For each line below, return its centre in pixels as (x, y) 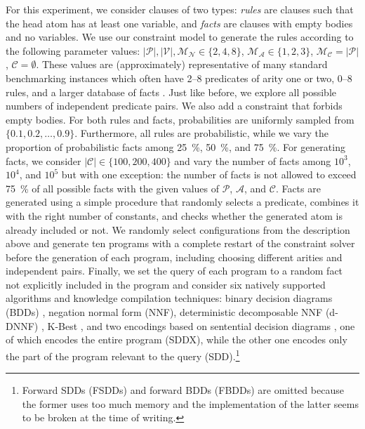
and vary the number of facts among (253, 160)
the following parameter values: (73, 50)
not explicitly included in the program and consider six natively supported (166, 284)
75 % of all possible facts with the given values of (113, 188)
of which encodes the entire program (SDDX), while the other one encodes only (177, 339)
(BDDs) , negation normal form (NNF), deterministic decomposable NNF (164, 312)
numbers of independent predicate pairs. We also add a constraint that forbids (174, 106)
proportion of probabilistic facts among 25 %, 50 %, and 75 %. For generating (175, 146)
